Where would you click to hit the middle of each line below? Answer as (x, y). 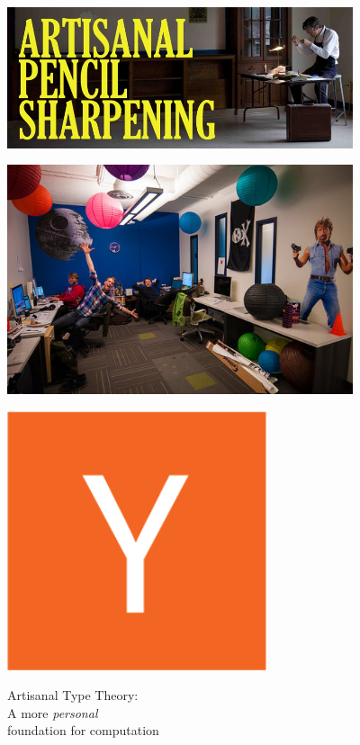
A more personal (53, 712)
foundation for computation (83, 730)
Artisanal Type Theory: (73, 695)
